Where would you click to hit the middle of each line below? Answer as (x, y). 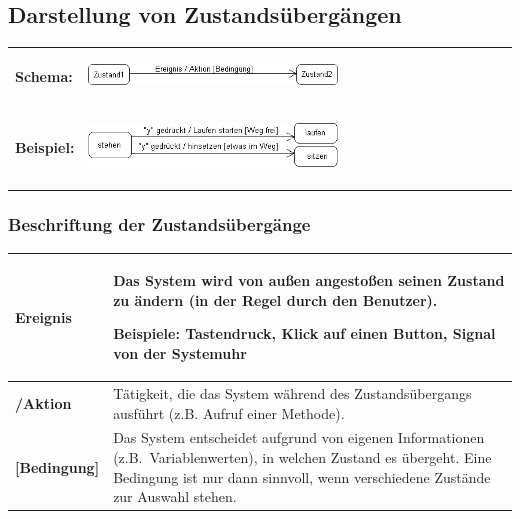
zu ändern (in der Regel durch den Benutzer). (275, 299)
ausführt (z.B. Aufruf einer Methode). (229, 412)
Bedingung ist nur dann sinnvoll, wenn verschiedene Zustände (302, 476)
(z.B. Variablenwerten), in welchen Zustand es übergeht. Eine (302, 456)
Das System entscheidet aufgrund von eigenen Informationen (299, 437)
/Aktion (43, 402)
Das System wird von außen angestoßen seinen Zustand (309, 280)
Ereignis (43, 316)
